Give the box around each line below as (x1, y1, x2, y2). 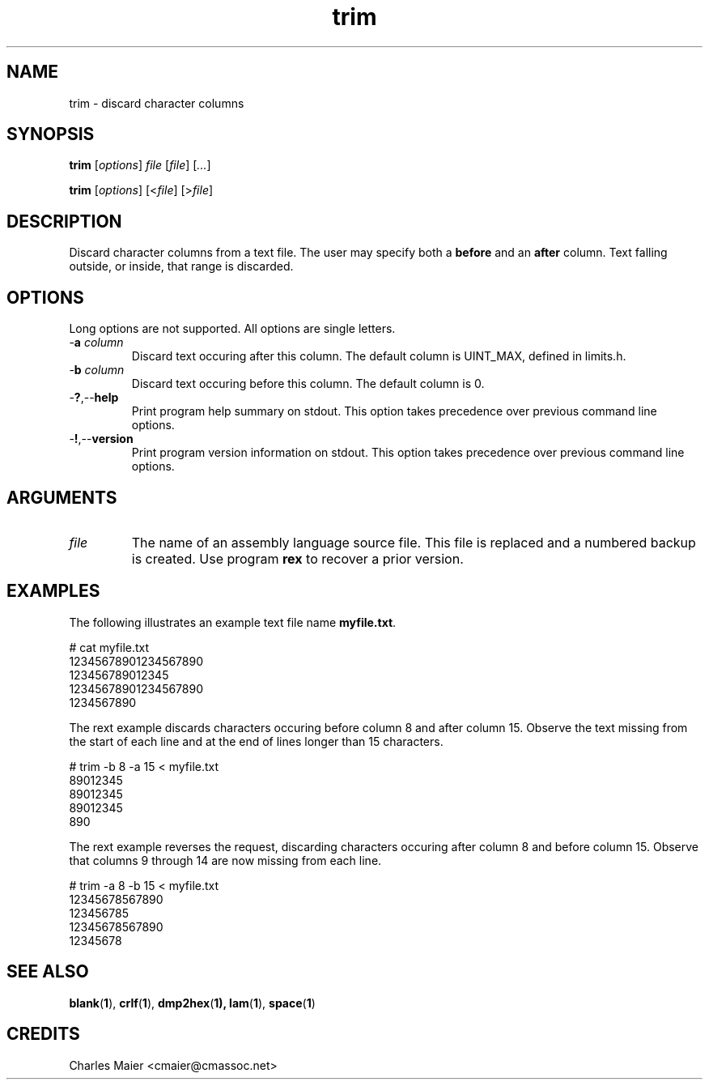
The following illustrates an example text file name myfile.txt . (69, 615, 397, 629)
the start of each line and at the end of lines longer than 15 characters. (69, 734, 444, 748)
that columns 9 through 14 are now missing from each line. (69, 853, 382, 867)
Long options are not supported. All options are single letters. (69, 322, 396, 336)
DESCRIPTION (6, 211, 122, 232)
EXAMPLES (6, 581, 100, 602)
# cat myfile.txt (69, 640, 150, 654)
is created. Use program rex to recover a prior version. (131, 550, 464, 567)
